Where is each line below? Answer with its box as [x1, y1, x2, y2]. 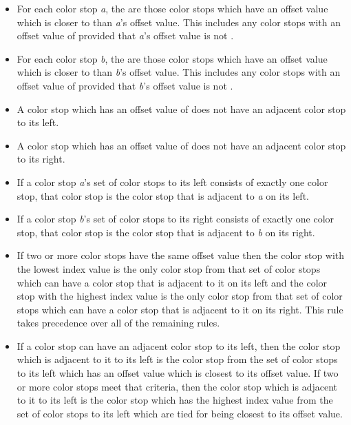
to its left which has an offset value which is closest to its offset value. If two [17, 366, 339, 380]
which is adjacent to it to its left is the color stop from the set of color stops [17, 352, 338, 366]
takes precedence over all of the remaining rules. [17, 315, 220, 330]
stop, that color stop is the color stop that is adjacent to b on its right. [17, 225, 315, 239]
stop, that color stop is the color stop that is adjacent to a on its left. [17, 188, 309, 203]
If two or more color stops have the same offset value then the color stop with [17, 248, 345, 262]
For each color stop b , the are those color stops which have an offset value [17, 51, 328, 65]
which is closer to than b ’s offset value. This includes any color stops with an [17, 65, 341, 79]
